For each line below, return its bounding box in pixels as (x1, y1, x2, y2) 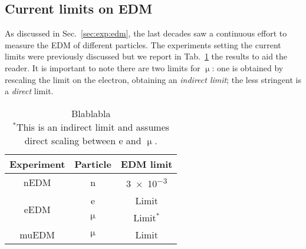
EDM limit (120, 157, 173, 171)
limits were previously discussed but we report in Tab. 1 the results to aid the (5, 50, 288, 62)
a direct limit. (5, 85, 54, 97)
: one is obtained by (212, 61, 284, 74)
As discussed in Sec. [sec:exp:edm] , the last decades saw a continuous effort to (5, 27, 287, 39)
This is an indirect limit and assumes (16, 119, 170, 134)
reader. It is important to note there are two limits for (5, 61, 200, 74)
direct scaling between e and (24, 133, 142, 147)
